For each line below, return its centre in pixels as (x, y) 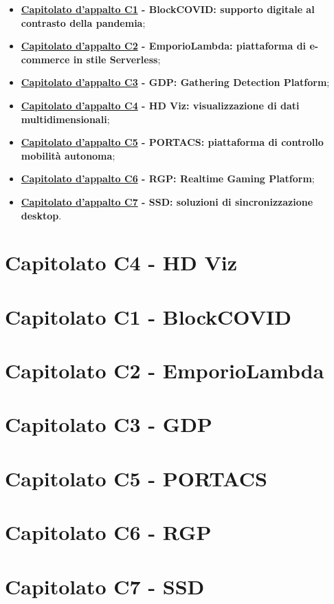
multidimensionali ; (65, 119)
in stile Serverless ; (117, 59)
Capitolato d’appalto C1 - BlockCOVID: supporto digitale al (168, 9)
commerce (45, 59)
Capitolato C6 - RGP (108, 532)
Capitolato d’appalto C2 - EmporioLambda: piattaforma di (164, 46)
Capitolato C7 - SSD (105, 586)
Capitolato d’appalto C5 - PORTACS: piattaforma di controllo (172, 142)
